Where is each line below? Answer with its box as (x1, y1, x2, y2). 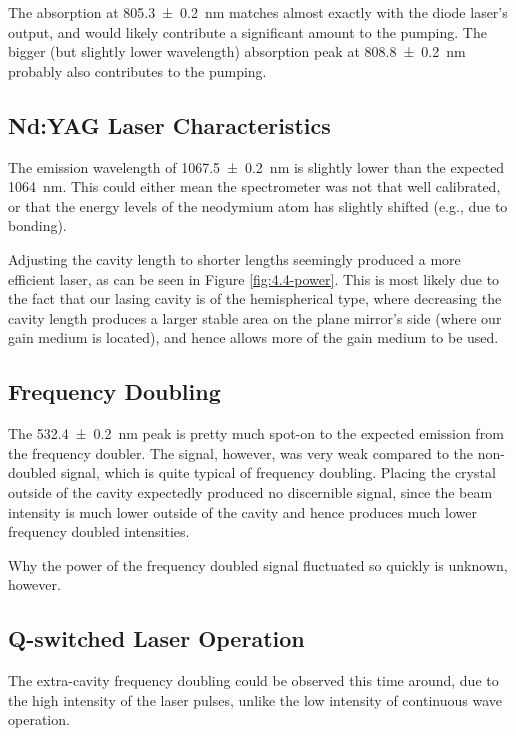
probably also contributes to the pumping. (8, 60, 267, 81)
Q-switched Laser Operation (8, 623, 305, 654)
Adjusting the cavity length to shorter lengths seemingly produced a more (8, 248, 461, 269)
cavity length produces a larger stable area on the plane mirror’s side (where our (8, 307, 502, 328)
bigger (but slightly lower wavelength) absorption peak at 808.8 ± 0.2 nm (8, 41, 466, 62)
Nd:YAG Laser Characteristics (8, 109, 331, 140)
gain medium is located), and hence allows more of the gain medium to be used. (8, 327, 499, 348)
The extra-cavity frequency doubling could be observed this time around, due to (8, 670, 499, 691)
